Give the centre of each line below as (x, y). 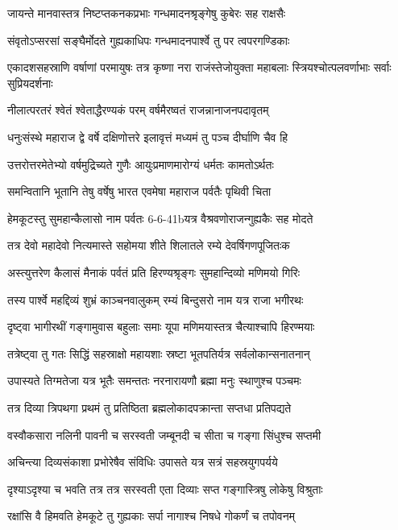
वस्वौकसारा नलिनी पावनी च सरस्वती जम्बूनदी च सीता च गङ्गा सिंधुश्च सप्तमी (164, 435)
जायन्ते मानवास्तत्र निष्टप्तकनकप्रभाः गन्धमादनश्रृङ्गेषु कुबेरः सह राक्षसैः (147, 13)
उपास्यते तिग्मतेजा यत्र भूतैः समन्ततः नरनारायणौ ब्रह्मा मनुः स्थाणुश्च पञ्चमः (154, 381)
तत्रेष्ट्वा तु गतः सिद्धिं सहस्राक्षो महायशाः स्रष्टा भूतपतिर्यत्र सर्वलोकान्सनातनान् (159, 353)
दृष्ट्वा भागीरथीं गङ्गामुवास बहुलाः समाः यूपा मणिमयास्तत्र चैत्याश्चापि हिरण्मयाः (161, 327)
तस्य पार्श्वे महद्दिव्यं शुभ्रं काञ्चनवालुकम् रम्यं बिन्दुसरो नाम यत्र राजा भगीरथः (155, 299)
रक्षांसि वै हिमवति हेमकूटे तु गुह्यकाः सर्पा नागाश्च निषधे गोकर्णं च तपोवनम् (151, 516)
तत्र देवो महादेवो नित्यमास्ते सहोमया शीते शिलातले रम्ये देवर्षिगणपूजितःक (149, 245)
